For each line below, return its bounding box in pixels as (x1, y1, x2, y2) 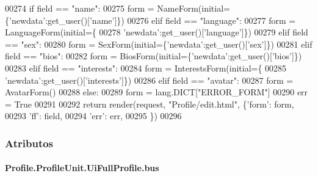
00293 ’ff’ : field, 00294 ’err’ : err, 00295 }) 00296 (5, 109, 182, 122)
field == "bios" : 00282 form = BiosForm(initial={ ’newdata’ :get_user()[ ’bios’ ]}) (5, 50, 302, 62)
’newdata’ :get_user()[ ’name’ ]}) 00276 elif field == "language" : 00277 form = (9, 13, 296, 26)
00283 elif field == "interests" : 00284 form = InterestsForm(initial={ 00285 (5, 61, 287, 74)
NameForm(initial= (157, 2, 230, 14)
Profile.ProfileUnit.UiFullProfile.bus (5, 161, 159, 174)
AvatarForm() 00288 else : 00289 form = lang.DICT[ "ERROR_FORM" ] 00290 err (5, 86, 308, 98)
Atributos (5, 135, 54, 150)
